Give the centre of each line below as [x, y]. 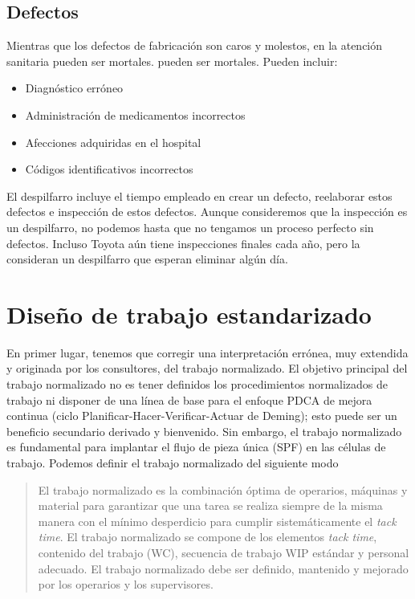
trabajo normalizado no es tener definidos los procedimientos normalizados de [197, 384]
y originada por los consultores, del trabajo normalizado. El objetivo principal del [207, 368]
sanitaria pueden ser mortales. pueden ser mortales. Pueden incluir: [172, 61]
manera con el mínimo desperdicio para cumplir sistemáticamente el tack [217, 521]
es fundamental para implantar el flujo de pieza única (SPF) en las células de [196, 447]
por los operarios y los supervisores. [126, 584]
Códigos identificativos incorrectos [109, 169]
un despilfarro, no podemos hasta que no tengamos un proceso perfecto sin [190, 227]
